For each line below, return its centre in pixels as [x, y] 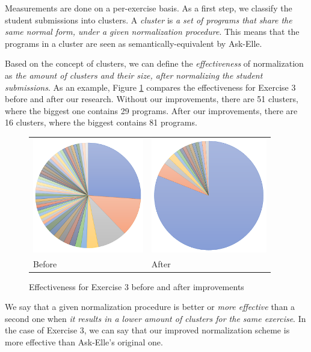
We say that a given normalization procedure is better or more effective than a [150, 307]
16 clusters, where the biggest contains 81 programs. [101, 122]
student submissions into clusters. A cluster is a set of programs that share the [149, 20]
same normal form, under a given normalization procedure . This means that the [152, 32]
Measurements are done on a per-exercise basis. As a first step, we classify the [149, 8]
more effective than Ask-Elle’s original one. [84, 341]
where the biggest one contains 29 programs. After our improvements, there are [151, 110]
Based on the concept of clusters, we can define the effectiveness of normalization [154, 63]
